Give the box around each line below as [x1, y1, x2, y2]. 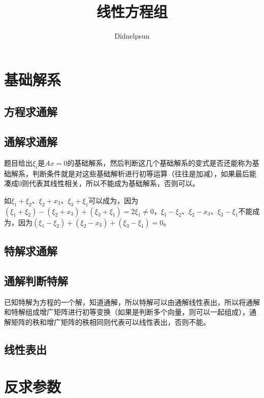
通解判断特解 [4, 272, 68, 288]
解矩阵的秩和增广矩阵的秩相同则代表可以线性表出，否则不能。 [4, 316, 210, 327]
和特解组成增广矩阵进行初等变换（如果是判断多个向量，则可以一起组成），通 [4, 307, 256, 317]
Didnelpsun [114, 30, 150, 41]
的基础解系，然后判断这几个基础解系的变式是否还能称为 [67, 157, 252, 168]
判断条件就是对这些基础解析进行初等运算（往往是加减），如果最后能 [32, 168, 256, 178]
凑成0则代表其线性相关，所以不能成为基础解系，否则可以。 [4, 178, 200, 189]
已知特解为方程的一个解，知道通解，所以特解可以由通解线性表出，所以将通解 [4, 296, 260, 307]
